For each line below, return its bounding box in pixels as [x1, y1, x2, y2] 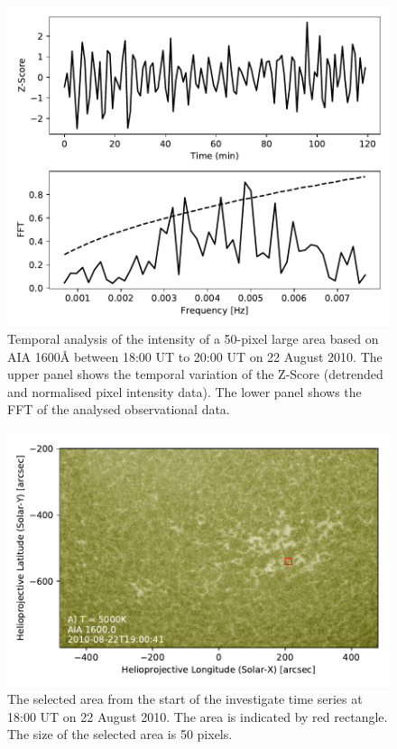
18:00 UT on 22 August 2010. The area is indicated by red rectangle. [7, 707, 388, 726]
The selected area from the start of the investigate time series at [7, 689, 363, 708]
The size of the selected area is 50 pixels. [7, 725, 233, 744]
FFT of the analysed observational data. [7, 400, 230, 419]
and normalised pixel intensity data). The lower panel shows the [7, 382, 362, 401]
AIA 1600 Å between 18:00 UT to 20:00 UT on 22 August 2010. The [7, 347, 383, 365]
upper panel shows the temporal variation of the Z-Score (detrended [7, 365, 383, 384]
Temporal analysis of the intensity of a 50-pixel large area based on [7, 328, 379, 347]
